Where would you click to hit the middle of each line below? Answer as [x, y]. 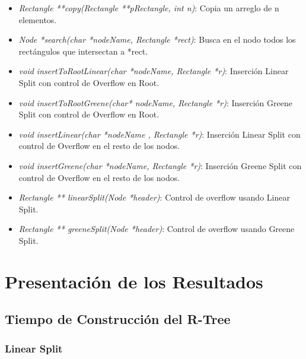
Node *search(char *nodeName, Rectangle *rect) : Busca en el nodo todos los [157, 39]
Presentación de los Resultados [134, 281]
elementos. [38, 19]
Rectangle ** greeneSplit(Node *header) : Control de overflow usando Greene [157, 229]
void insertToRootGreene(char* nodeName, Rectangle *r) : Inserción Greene [155, 102]
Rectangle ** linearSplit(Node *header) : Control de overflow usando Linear [154, 197]
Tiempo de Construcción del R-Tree [118, 319]
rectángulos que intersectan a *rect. [83, 51]
